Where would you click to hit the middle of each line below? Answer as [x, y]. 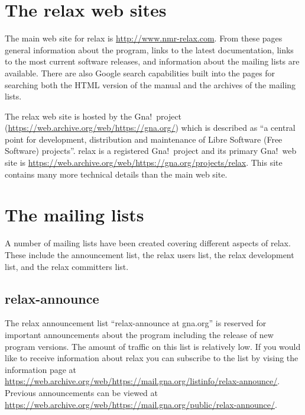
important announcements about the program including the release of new [139, 334]
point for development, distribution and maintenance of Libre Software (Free [144, 139]
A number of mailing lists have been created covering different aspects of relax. [148, 243]
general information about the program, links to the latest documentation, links [149, 49]
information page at [41, 369]
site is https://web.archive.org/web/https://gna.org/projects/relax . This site [144, 163]
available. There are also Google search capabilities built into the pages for [140, 73]
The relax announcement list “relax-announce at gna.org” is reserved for [136, 323]
